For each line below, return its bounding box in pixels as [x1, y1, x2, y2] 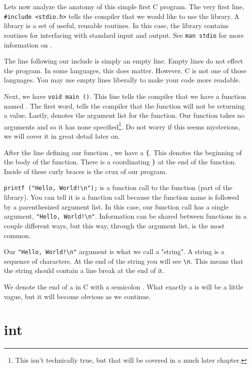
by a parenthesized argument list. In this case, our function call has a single [4, 201, 229, 211]
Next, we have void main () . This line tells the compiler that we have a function [4, 91, 246, 101]
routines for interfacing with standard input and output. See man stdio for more [4, 30, 244, 40]
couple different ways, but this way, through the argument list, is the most [4, 220, 225, 230]
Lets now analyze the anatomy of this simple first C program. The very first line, [4, 1, 245, 11]
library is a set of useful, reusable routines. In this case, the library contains [4, 20, 229, 31]
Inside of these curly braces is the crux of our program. [4, 166, 167, 176]
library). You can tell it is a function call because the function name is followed [4, 192, 239, 202]
